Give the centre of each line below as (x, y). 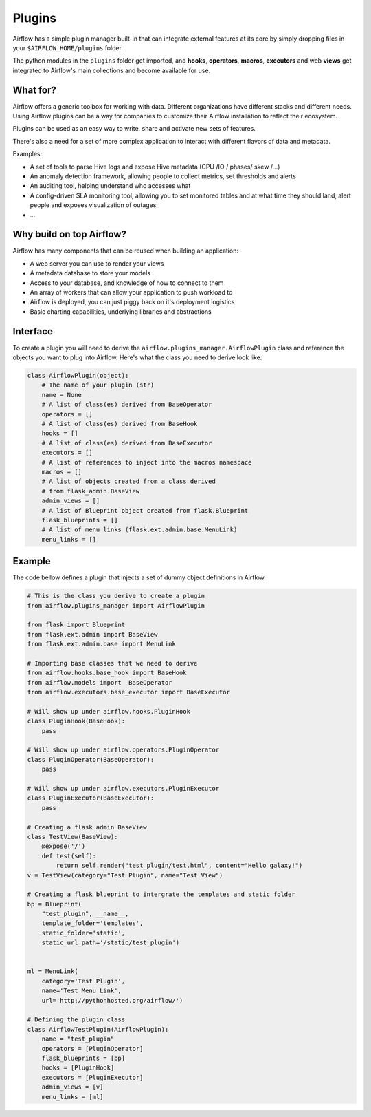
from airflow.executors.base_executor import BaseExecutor (128, 692)
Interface (33, 331)
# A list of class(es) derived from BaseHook (120, 424)
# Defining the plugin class (76, 1020)
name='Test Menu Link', (81, 991)
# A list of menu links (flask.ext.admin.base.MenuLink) (139, 530)
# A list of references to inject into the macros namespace (147, 462)
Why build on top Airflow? (70, 234)
